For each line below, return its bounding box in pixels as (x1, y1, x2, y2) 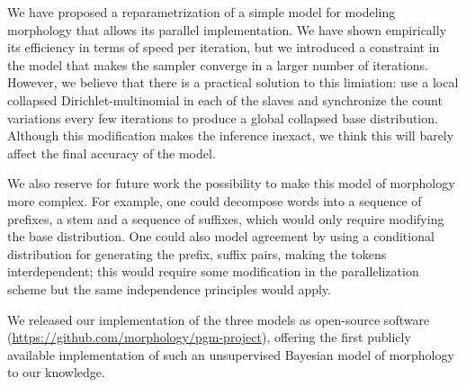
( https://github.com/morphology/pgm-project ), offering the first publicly (7, 328, 411, 346)
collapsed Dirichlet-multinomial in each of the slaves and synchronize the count (7, 90, 443, 109)
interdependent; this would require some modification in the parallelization (7, 262, 419, 281)
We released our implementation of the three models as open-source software (7, 310, 430, 328)
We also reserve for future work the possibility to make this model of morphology (7, 174, 455, 193)
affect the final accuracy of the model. (7, 143, 216, 162)
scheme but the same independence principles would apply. (7, 279, 331, 298)
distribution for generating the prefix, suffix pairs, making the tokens (7, 244, 387, 263)
